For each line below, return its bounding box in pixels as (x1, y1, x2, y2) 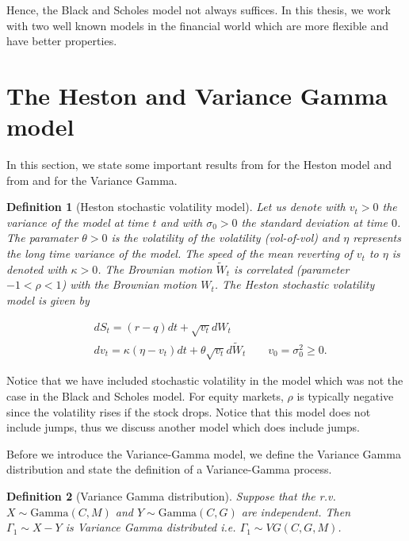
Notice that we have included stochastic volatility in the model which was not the (6, 372, 403, 389)
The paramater (6, 229, 78, 246)
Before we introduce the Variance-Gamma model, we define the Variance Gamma (6, 445, 401, 462)
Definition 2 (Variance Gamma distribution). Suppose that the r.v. (6, 488, 336, 505)
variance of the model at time (6, 213, 149, 230)
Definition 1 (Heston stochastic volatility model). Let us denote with (6, 198, 346, 215)
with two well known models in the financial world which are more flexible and (6, 17, 389, 33)
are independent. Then (241, 503, 351, 520)
